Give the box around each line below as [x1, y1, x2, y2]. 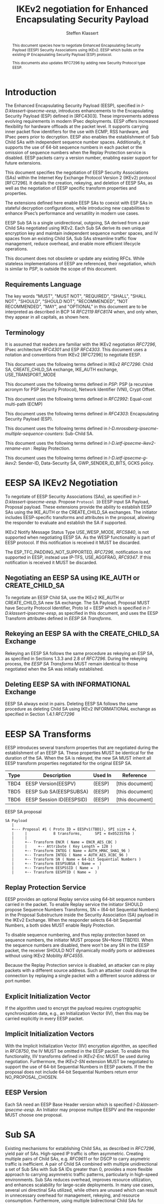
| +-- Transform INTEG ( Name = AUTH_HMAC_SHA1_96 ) [11, 848, 131, 853]
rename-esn [5, 445, 30, 451]
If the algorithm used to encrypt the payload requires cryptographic [5, 1005, 141, 1011]
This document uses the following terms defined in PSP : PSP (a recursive [5, 382, 153, 387]
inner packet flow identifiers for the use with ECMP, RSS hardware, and [5, 129, 148, 135]
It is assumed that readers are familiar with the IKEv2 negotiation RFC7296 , [5, 341, 157, 347]
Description [43, 772, 71, 779]
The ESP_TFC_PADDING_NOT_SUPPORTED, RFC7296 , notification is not [5, 549, 151, 555]
